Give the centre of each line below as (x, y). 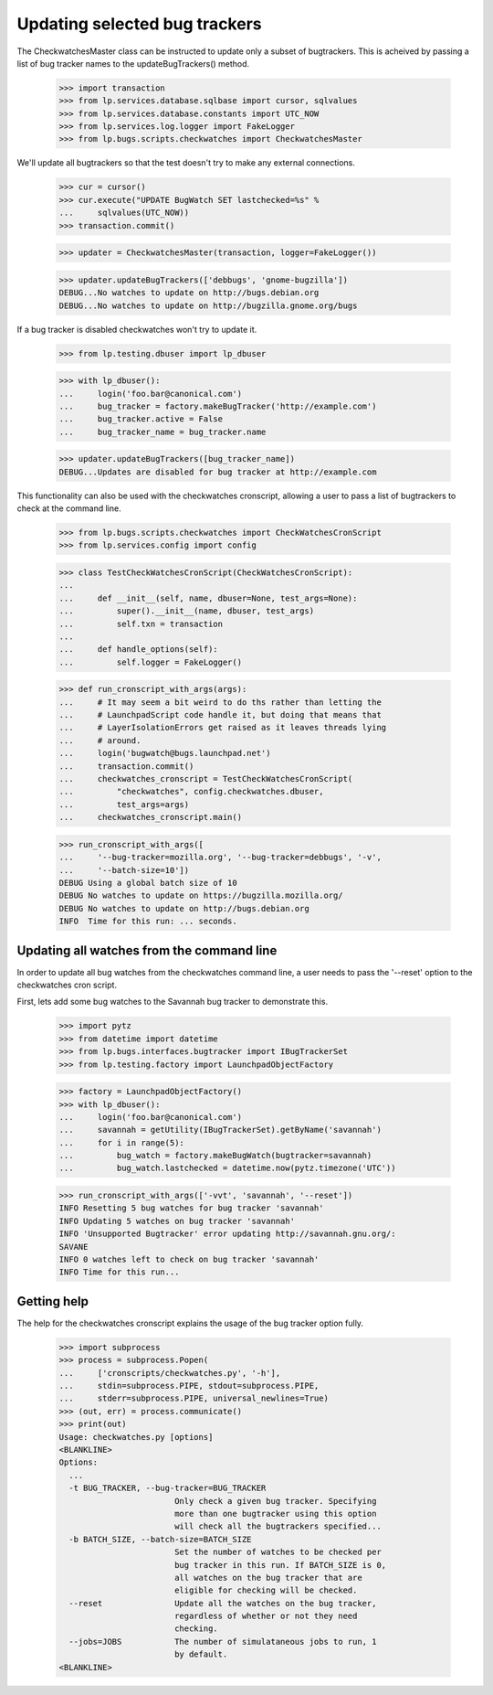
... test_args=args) (124, 804)
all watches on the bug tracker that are (268, 1578)
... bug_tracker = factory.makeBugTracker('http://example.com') (218, 406)
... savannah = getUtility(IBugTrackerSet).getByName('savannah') (220, 1130)
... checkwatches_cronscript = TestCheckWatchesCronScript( (206, 779)
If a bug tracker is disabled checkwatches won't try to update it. (137, 329)
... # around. (100, 740)
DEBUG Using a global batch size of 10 (148, 883)
